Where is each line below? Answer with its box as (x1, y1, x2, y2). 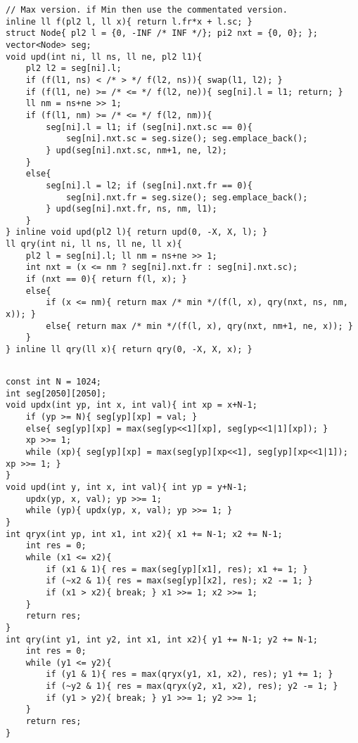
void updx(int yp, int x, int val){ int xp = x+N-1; (6, 400, 257, 411)
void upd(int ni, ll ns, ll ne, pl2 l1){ (6, 51, 203, 62)
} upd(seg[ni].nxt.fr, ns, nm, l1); (46, 204, 217, 214)
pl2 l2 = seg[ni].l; (25, 63, 122, 74)
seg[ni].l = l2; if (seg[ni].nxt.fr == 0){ (46, 180, 252, 190)
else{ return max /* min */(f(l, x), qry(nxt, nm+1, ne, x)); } (46, 321, 353, 331)
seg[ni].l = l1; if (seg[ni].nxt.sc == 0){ (46, 122, 252, 132)
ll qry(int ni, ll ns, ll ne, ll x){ (6, 239, 182, 250)
